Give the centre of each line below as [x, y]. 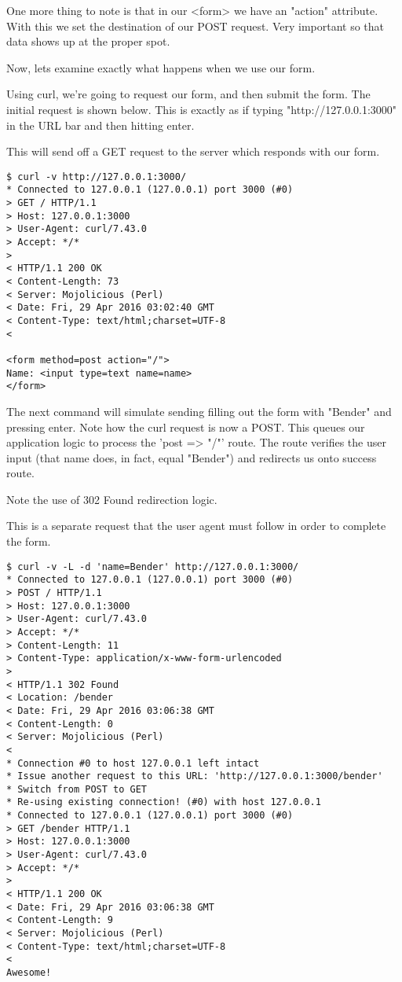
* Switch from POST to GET [77, 789]
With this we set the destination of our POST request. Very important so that [196, 26]
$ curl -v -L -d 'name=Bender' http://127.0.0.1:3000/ [153, 566]
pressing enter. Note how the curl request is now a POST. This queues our [186, 427]
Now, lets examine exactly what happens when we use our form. [161, 67]
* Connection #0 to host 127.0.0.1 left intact [133, 763]
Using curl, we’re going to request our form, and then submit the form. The [188, 94]
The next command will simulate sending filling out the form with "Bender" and [199, 411]
